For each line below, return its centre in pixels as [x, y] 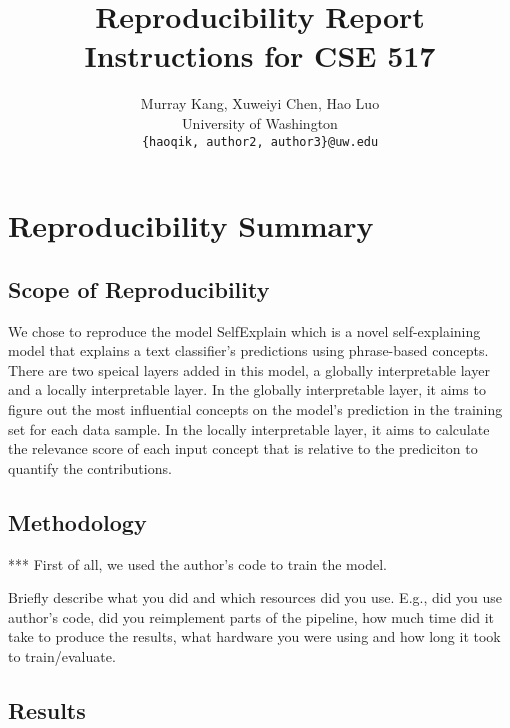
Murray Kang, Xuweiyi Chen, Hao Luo [260, 103]
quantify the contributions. [90, 467]
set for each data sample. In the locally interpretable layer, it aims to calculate [249, 428]
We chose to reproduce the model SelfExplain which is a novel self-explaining [244, 330]
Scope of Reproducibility [139, 288]
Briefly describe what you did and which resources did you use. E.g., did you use [255, 597]
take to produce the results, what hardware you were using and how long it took [254, 636]
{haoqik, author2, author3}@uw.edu [260, 141]
